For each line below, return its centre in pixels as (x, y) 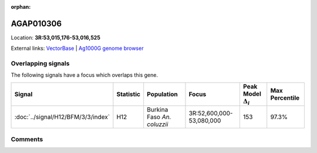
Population (163, 94)
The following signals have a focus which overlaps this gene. (85, 75)
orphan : (21, 7)
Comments (27, 139)
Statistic (129, 94)
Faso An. (159, 117)
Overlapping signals (40, 63)
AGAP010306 (36, 23)
